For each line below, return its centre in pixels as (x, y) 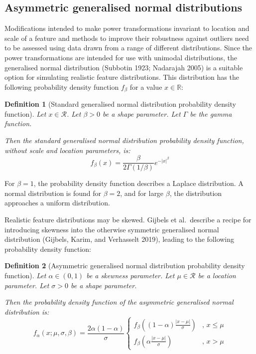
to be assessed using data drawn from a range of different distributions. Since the (128, 48)
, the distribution (196, 193)
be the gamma (211, 113)
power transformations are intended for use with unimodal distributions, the (121, 57)
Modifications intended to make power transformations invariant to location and (127, 28)
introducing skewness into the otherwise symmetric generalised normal (112, 229)
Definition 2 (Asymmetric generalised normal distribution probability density (125, 265)
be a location (217, 275)
